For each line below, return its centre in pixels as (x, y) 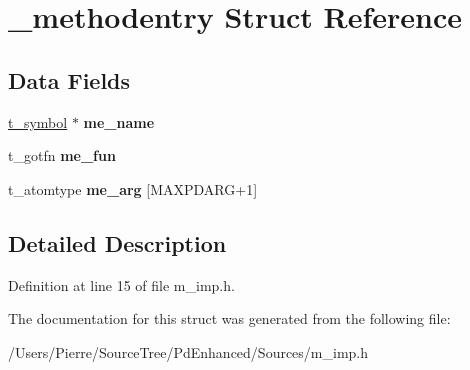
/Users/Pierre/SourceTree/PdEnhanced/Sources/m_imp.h (188, 351)
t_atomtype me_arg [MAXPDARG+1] (133, 188)
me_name (119, 121)
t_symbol (38, 121)
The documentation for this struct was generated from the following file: (229, 318)
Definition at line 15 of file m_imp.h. (121, 284)
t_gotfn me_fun (62, 155)
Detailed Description (117, 242)
